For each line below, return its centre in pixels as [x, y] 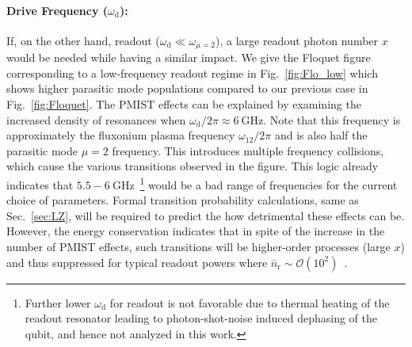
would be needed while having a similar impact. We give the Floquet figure [189, 57]
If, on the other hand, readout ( [83, 40]
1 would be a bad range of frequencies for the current [269, 183]
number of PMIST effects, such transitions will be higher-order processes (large [198, 247]
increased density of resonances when [96, 119]
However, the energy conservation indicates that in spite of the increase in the [196, 231]
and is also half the [321, 135]
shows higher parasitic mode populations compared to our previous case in [187, 88]
